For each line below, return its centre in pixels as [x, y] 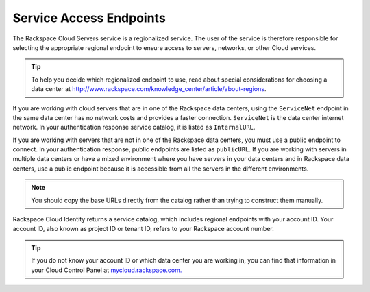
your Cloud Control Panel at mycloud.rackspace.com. [107, 270]
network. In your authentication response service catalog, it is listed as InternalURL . [134, 127]
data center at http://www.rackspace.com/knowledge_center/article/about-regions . [149, 89]
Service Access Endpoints [89, 18]
